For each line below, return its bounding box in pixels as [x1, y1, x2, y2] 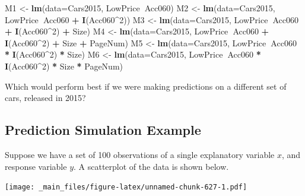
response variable [5, 160, 67, 172]
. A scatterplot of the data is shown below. [74, 160, 229, 172]
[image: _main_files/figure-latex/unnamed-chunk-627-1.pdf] [5, 183, 247, 192]
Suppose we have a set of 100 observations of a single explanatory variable [5, 148, 275, 160]
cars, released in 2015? [5, 91, 86, 104]
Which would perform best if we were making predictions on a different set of [5, 80, 287, 92]
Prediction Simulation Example [5, 121, 201, 139]
